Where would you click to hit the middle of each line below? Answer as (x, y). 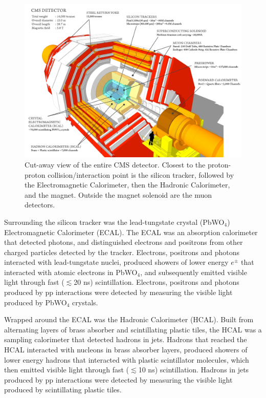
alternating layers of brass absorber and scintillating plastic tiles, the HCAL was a (133, 329)
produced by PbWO (36, 302)
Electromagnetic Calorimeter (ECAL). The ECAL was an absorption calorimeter (131, 232)
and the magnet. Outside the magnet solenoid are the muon (118, 194)
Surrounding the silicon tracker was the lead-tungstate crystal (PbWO (114, 222)
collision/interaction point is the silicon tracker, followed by (141, 174)
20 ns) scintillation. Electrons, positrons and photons (157, 282)
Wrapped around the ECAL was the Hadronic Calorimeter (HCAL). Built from (129, 319)
